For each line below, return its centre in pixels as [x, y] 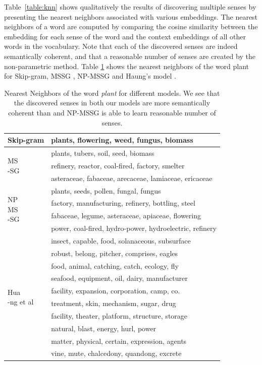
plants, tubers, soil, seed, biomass [103, 153]
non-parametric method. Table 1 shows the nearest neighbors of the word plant [127, 66]
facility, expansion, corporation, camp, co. [116, 291]
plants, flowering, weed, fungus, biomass [122, 140]
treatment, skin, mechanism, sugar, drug [114, 303]
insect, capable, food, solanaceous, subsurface [121, 240]
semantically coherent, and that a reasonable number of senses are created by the [130, 56]
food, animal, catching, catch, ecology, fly [115, 265]
